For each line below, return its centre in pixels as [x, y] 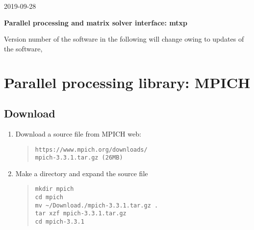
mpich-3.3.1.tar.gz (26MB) [79, 158]
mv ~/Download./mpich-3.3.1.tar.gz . [97, 205]
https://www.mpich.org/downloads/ [91, 149]
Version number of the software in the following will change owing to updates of [124, 39]
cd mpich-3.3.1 [60, 222]
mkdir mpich [54, 189]
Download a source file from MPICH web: [78, 133]
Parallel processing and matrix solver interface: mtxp [96, 22]
